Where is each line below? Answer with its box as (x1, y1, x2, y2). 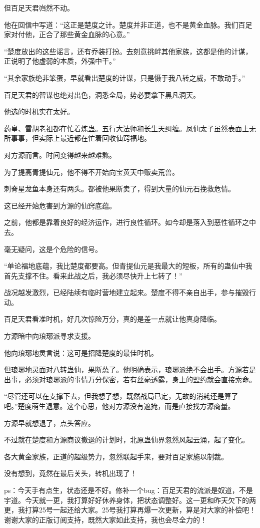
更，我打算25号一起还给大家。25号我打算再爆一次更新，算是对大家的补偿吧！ (4, 504, 256, 515)
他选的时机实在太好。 (4, 106, 74, 117)
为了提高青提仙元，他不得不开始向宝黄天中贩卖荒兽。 (4, 166, 179, 177)
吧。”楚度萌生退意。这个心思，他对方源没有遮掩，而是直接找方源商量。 (4, 401, 235, 411)
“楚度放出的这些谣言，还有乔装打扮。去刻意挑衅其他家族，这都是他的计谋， (4, 46, 252, 56)
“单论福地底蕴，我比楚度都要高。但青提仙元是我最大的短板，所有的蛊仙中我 (4, 260, 252, 271)
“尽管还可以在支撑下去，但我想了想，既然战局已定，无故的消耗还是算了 (4, 391, 238, 401)
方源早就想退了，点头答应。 (4, 417, 95, 428)
